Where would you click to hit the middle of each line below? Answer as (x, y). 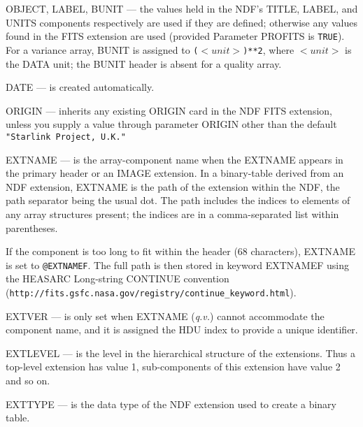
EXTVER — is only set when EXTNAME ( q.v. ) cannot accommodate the (165, 316)
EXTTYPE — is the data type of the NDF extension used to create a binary (171, 404)
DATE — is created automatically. (80, 87)
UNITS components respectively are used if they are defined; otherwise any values (181, 22)
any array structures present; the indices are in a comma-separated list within (172, 213)
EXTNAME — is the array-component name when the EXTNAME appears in (175, 159)
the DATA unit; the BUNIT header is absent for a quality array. (144, 63)
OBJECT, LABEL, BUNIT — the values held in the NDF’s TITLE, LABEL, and (182, 8)
